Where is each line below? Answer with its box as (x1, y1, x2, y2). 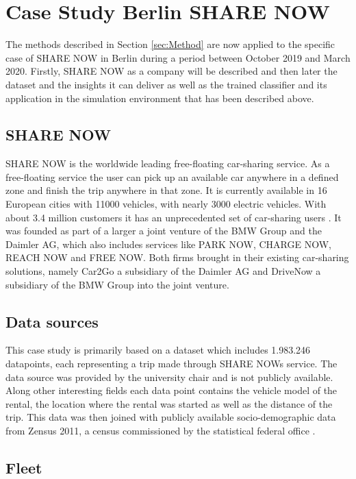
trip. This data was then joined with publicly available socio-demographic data (5, 410, 336, 424)
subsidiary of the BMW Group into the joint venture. (5, 277, 229, 291)
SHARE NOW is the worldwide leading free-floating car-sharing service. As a (5, 156, 330, 171)
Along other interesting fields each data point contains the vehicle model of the (5, 383, 338, 397)
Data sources (5, 310, 99, 332)
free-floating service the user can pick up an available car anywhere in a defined (5, 169, 339, 184)
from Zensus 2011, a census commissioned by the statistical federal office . (5, 423, 316, 437)
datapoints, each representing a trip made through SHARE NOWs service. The (5, 356, 338, 371)
